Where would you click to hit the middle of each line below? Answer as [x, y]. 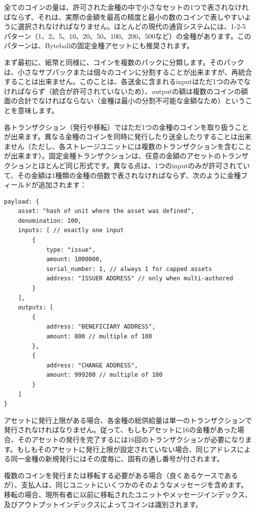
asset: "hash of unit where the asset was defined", [106, 211]
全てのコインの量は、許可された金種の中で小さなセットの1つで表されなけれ [126, 7]
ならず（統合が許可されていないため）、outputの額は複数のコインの [133, 91]
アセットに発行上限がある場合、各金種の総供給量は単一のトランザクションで [128, 420]
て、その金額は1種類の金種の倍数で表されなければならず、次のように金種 [123, 175]
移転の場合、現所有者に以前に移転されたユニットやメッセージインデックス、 [128, 494]
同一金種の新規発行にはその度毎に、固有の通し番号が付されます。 [117, 459]
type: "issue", [71, 250]
